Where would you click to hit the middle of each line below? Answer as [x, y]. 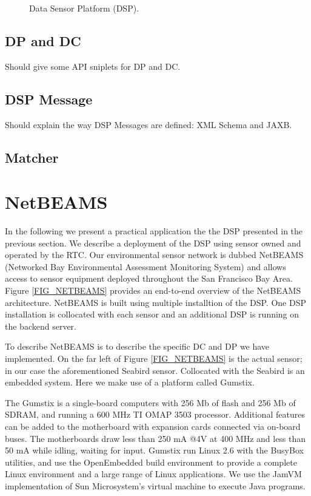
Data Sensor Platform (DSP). [84, 8]
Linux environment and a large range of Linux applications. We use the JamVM [153, 474]
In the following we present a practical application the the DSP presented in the [154, 231]
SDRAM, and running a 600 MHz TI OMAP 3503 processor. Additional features [155, 414]
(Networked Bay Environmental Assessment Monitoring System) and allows [145, 266]
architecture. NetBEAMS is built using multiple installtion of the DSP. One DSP [155, 302]
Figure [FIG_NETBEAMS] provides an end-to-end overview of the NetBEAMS [153, 290]
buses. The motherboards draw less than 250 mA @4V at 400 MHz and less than [155, 438]
